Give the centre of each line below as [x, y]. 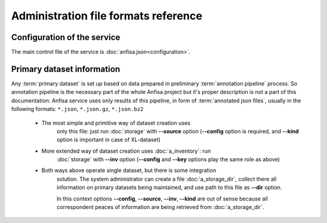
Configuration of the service [66, 37]
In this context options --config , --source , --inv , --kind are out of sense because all [162, 198]
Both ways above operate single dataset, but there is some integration [129, 170]
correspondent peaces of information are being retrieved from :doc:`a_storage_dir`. [160, 207]
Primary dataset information [66, 69]
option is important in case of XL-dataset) [108, 140]
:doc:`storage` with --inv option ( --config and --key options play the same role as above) [168, 159]
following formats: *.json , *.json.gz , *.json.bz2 [78, 109]
